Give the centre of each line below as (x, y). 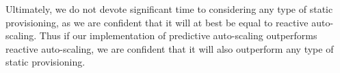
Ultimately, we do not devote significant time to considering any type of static (169, 9)
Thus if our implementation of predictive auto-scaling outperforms (178, 35)
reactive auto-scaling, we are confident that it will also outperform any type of (170, 48)
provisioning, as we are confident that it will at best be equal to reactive (157, 22)
